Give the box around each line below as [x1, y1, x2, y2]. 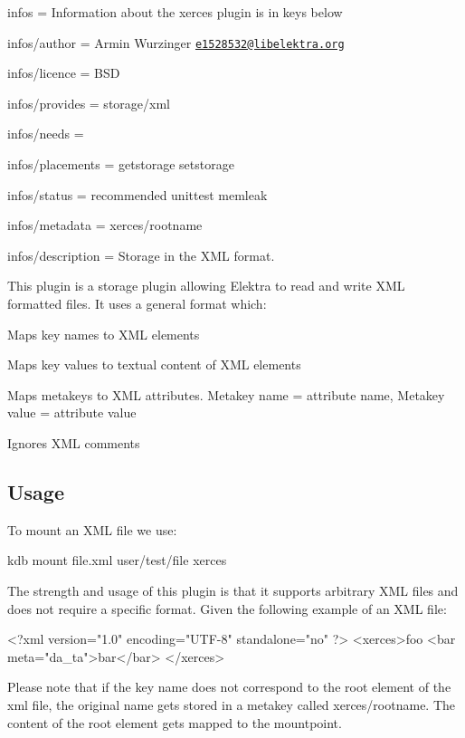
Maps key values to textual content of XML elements [7, 355, 301, 374]
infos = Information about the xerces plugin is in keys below [7, 3, 343, 21]
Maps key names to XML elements [7, 324, 200, 343]
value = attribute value [7, 403, 137, 422]
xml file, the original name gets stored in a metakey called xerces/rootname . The [7, 695, 456, 714]
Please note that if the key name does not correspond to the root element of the [7, 677, 451, 696]
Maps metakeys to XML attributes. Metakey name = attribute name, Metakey [7, 385, 445, 404]
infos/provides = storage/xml [7, 93, 170, 112]
